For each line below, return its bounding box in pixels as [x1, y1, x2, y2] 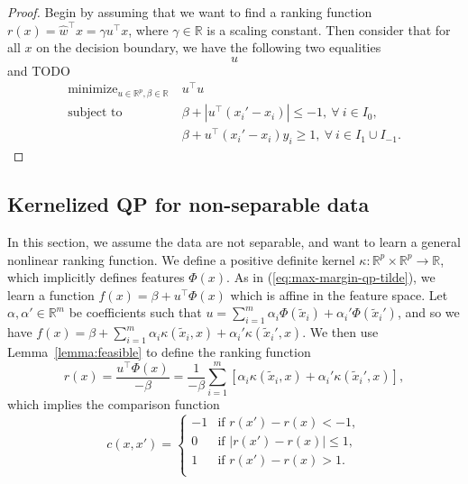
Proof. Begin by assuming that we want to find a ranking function [7, 3, 372, 21]
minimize [68, 83, 118, 96]
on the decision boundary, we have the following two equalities [36, 38, 381, 57]
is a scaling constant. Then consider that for [206, 20, 451, 39]
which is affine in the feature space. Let [230, 285, 448, 304]
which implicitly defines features [7, 268, 185, 287]
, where [128, 20, 169, 39]
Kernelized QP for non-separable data [7, 190, 370, 218]
